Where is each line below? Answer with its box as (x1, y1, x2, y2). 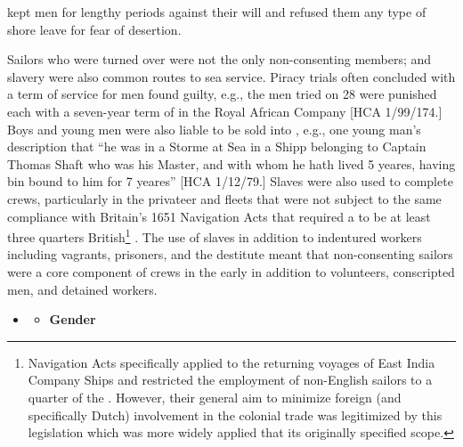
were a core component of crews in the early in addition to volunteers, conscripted (7, 262, 455, 280)
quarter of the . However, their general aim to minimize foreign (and (28, 387, 402, 406)
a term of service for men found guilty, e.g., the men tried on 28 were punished (7, 85, 437, 103)
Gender (49, 310, 96, 329)
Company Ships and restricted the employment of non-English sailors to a (28, 370, 433, 389)
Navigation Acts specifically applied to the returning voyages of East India (28, 353, 435, 371)
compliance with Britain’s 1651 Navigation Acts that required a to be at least (7, 207, 431, 225)
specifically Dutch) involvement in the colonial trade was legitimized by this (28, 405, 443, 424)
